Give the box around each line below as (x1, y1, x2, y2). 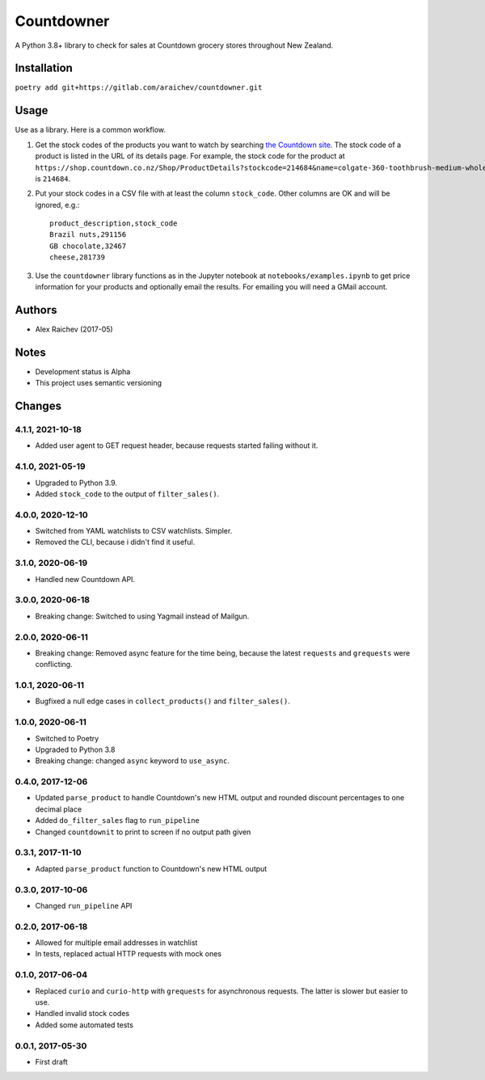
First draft (35, 1057, 68, 1066)
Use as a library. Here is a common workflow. (15, 125, 166, 135)
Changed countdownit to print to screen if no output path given (35, 827, 251, 837)
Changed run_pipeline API (35, 901, 133, 910)
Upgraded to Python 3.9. (35, 478, 117, 487)
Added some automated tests (35, 1019, 133, 1030)
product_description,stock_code (49, 219, 178, 228)
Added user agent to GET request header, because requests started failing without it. (35, 441, 318, 450)
